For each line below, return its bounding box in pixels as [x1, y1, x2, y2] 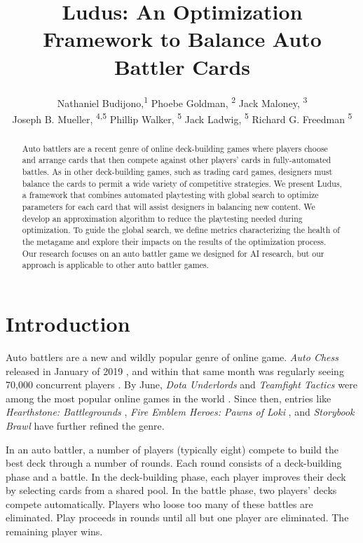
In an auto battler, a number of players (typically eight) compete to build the [6, 442, 339, 456]
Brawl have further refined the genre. [6, 418, 165, 432]
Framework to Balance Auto [43, 24, 322, 53]
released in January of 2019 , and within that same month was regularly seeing [6, 363, 344, 378]
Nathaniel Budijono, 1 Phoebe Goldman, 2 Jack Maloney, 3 [57, 93, 308, 110]
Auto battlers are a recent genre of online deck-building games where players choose [22, 142, 328, 154]
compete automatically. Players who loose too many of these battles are [6, 496, 313, 511]
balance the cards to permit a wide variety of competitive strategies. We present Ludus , [22, 177, 342, 189]
